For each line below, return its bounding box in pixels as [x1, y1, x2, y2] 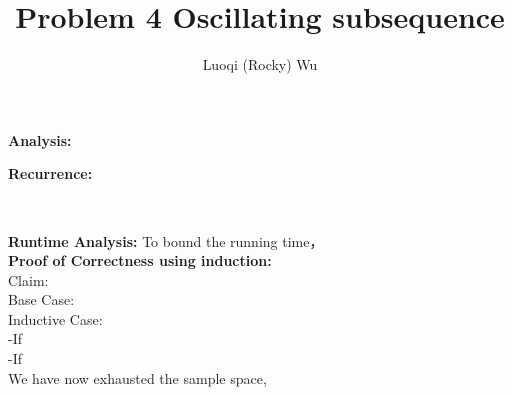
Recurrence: [8, 163, 93, 184]
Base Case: [8, 289, 75, 310]
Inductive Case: [8, 308, 103, 329]
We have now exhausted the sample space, [8, 367, 267, 388]
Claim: [8, 269, 49, 290]
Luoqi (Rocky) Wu [202, 54, 318, 75]
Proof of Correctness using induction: [8, 250, 272, 271]
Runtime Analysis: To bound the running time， [8, 230, 324, 251]
